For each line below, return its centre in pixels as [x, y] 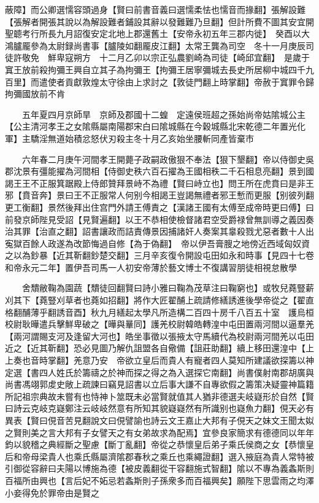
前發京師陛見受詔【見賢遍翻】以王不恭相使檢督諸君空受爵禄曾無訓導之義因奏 [159, 219]
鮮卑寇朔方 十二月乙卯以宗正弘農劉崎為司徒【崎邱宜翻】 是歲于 [179, 57]
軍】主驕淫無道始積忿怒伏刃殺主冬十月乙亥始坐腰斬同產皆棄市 [129, 138]
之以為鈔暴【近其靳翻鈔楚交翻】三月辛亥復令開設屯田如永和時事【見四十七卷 [159, 255]
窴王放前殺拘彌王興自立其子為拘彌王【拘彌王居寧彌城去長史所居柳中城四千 [155, 69]
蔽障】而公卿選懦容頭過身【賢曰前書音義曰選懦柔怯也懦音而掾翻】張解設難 [155, 9]
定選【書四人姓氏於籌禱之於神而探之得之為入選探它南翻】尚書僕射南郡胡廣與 [159, 372]
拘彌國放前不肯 [35, 94]
